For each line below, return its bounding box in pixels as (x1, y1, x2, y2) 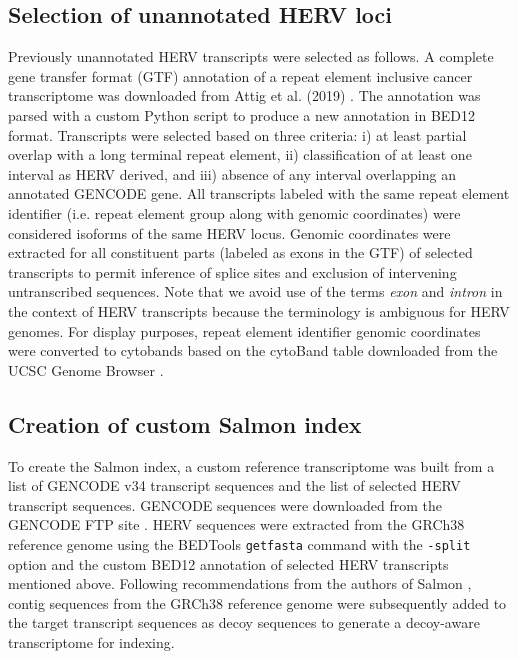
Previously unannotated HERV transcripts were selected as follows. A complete (8, 46, 494, 67)
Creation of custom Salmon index (8, 408, 362, 439)
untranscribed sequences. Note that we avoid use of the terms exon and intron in (8, 281, 503, 302)
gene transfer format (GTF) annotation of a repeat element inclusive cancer (8, 65, 473, 86)
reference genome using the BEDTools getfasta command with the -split (8, 533, 471, 554)
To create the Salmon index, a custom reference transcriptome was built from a (8, 455, 495, 476)
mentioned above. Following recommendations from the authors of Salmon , (8, 573, 472, 594)
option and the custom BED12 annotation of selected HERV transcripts (8, 553, 449, 574)
